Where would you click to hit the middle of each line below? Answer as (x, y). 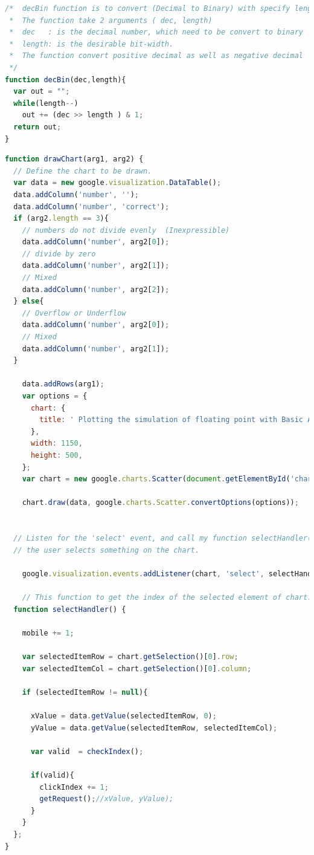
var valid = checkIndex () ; (87, 751)
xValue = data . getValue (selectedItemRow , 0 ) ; (123, 716)
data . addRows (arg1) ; (63, 384)
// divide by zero (59, 254)
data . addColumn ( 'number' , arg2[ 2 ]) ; (96, 289)
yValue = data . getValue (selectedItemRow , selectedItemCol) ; (154, 728)
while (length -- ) (46, 103)
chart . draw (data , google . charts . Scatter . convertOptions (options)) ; (160, 503)
